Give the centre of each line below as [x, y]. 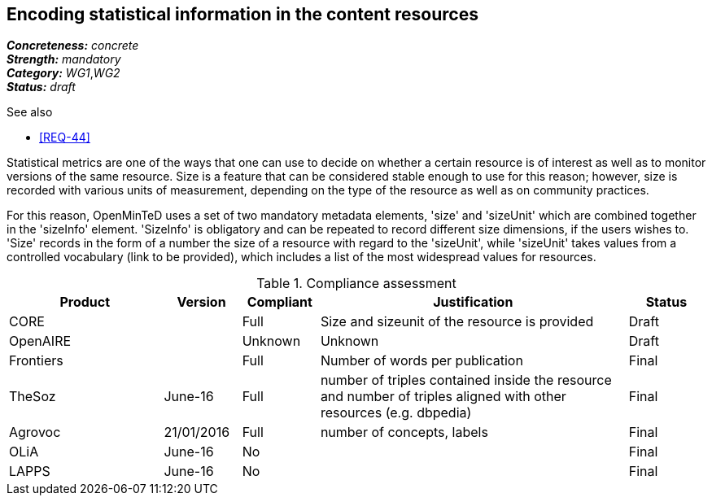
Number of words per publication [422, 361]
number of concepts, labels [404, 432]
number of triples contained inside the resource [466, 380]
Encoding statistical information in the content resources [242, 14]
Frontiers [36, 361]
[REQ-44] [65, 138]
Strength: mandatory [64, 59]
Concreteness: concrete [73, 46]
